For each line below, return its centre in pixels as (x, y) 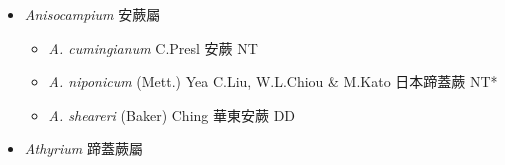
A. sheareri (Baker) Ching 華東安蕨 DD (172, 114)
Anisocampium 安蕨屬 (92, 14)
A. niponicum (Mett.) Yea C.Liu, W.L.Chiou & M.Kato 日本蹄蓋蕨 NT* (273, 81)
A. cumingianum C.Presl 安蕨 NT (153, 47)
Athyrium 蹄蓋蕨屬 (83, 148)
